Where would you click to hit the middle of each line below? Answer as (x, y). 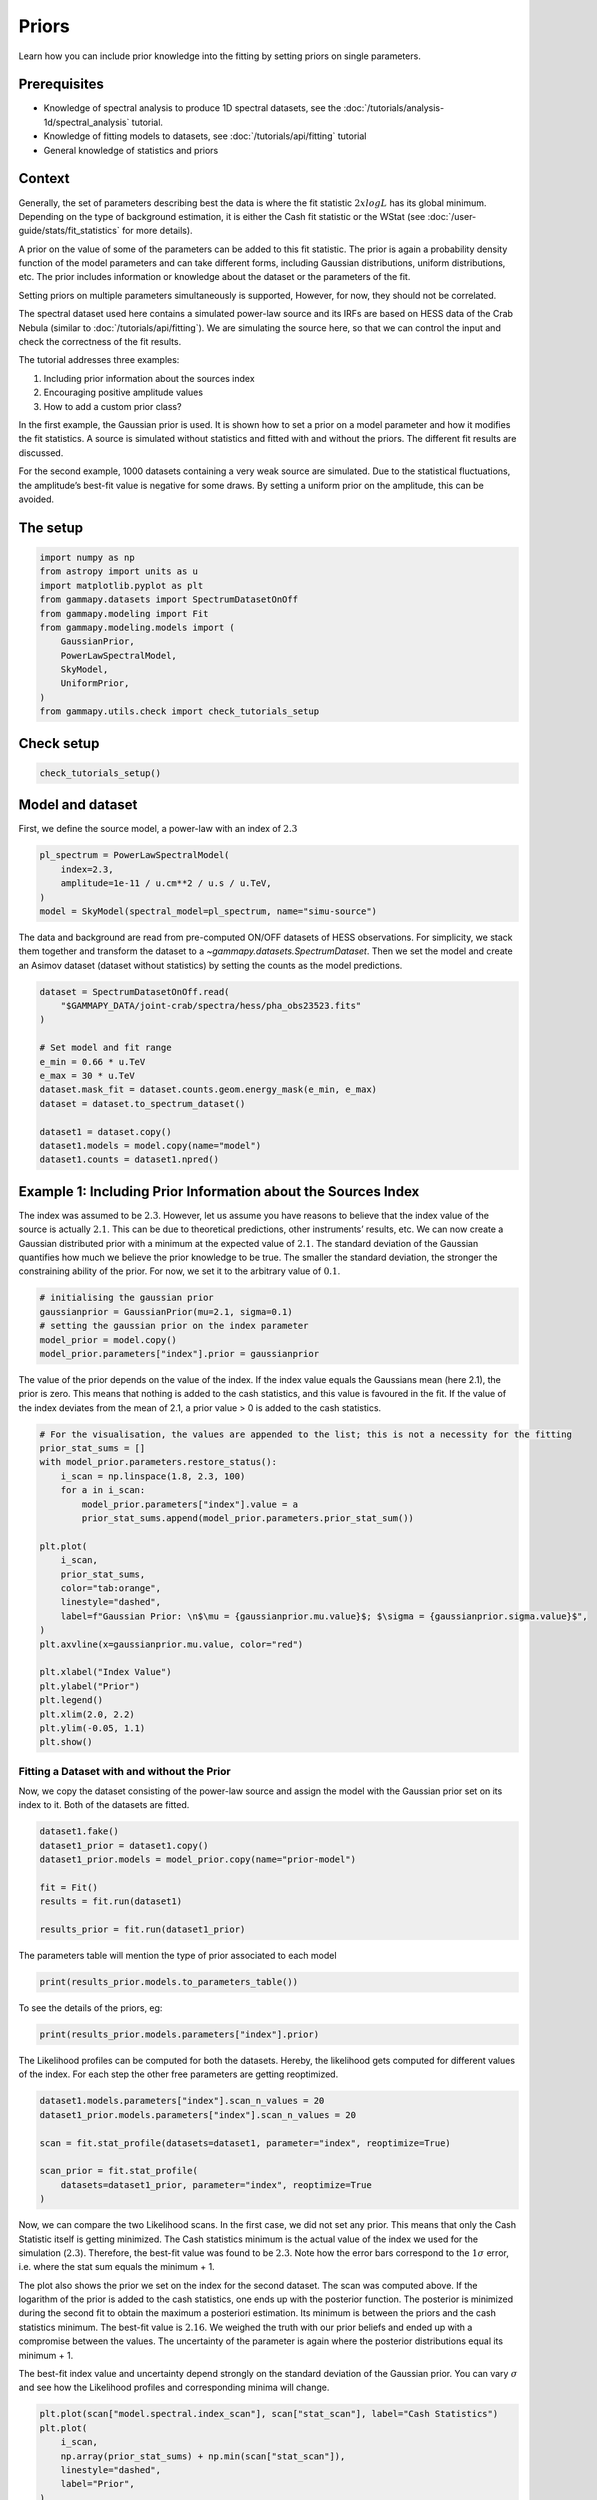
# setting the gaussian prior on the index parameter (174, 1326)
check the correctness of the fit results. (100, 342)
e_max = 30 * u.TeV (87, 1075)
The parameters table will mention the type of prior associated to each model (177, 1956)
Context (44, 178)
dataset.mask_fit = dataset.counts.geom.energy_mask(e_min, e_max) (208, 1089)
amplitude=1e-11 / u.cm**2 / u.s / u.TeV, (166, 883)
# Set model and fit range (105, 1048)
